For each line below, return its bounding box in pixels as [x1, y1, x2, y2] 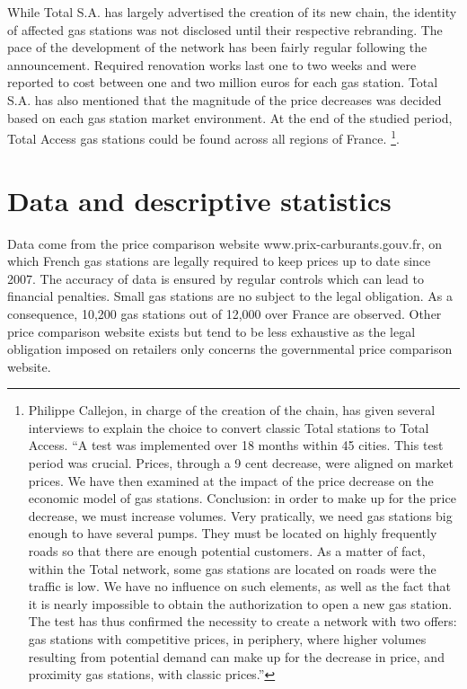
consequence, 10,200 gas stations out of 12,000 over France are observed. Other [7, 304, 442, 322]
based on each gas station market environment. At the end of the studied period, [7, 108, 453, 127]
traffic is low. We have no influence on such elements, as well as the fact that [28, 577, 451, 596]
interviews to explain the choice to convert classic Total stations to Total [28, 418, 429, 437]
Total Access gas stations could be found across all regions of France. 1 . [7, 127, 400, 147]
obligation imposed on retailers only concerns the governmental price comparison [7, 340, 453, 358]
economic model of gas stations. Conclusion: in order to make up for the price [28, 489, 456, 508]
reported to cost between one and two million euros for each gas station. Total [7, 73, 438, 92]
